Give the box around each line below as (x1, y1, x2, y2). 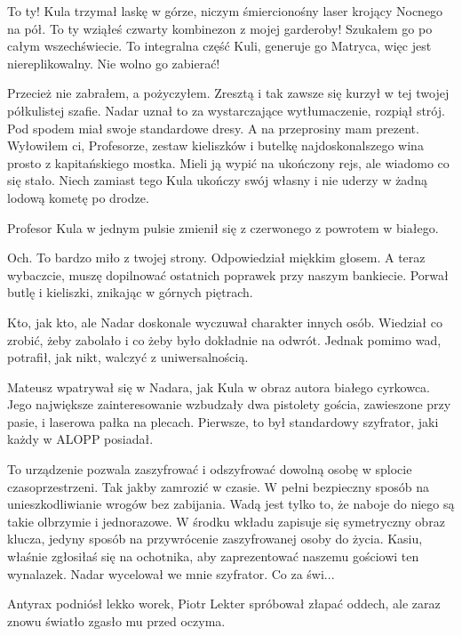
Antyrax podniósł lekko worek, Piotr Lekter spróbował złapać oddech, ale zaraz (7, 594, 441, 613)
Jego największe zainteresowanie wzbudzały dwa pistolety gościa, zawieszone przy (7, 395, 451, 414)
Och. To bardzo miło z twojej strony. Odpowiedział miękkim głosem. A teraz (7, 248, 426, 267)
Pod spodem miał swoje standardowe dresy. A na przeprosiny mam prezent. (7, 118, 419, 137)
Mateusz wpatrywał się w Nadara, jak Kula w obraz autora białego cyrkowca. (7, 377, 431, 396)
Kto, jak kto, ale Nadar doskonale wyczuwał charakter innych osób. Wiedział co (7, 312, 442, 331)
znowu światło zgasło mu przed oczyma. (7, 611, 226, 630)
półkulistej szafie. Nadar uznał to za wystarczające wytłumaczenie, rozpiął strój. (7, 101, 445, 119)
